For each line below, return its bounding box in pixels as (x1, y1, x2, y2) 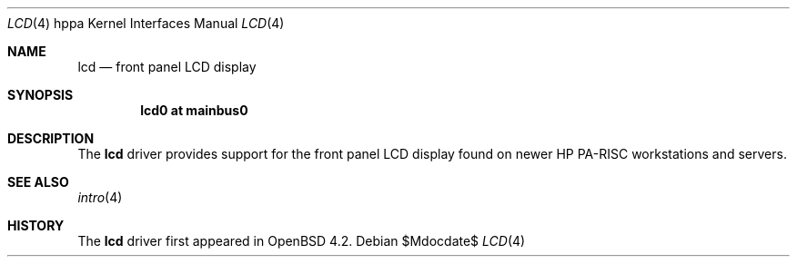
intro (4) (77, 190, 123, 205)
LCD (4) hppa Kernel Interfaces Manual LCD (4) (7, 15, 285, 31)
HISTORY (7, 218, 65, 233)
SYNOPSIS (7, 87, 74, 103)
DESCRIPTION (7, 131, 95, 146)
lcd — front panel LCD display (77, 59, 257, 74)
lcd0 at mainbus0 (140, 103, 248, 118)
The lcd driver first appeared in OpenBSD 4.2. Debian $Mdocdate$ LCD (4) (77, 233, 526, 249)
